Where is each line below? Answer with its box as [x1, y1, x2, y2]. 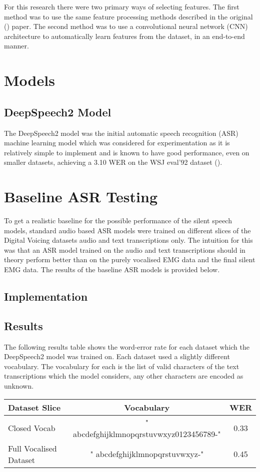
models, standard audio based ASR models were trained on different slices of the [4, 225, 251, 235]
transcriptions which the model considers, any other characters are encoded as [4, 371, 243, 381]
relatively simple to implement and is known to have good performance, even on [4, 147, 249, 157]
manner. [4, 40, 29, 51]
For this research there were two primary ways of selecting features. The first [4, 1, 239, 11]
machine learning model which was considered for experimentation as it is [4, 137, 230, 148]
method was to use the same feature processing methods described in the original [4, 11, 253, 21]
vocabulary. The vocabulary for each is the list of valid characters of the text [4, 361, 239, 371]
